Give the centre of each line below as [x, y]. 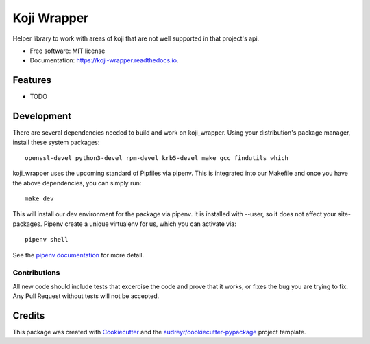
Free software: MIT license [67, 51]
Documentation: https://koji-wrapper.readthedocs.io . [104, 60]
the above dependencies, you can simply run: [77, 183]
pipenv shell [47, 240]
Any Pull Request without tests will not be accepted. [86, 296]
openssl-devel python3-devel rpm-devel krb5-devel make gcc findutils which [157, 158]
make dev [39, 199]
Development [42, 116]
